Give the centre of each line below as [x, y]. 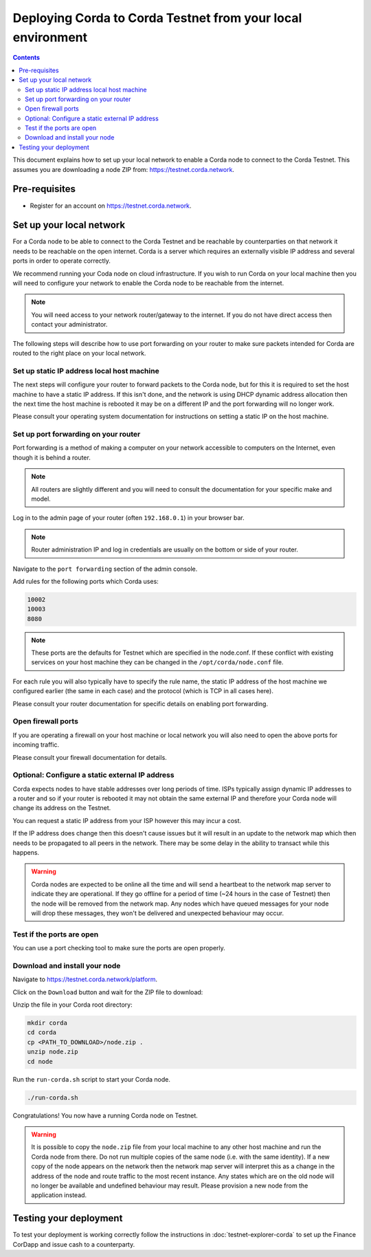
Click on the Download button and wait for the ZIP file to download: [108, 992]
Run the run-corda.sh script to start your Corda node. [92, 1079]
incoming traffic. [36, 745]
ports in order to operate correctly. [62, 261]
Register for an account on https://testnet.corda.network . [111, 206]
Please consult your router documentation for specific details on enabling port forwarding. [140, 703]
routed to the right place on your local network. [79, 353]
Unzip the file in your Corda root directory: [73, 1005]
